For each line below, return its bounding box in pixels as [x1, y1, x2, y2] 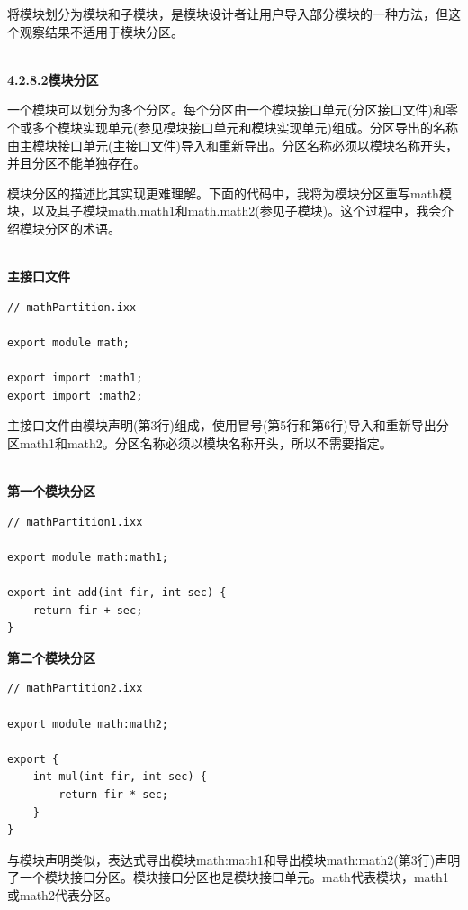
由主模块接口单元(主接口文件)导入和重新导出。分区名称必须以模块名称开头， [7, 135, 458, 154]
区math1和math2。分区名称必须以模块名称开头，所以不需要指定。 [7, 433, 392, 452]
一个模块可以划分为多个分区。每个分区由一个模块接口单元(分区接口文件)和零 [7, 100, 458, 119]
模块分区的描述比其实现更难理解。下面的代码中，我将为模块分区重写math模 [7, 183, 452, 202]
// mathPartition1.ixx [7, 515, 143, 529]
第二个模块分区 [7, 648, 95, 666]
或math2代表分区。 [7, 885, 118, 904]
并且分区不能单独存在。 [7, 153, 146, 172]
